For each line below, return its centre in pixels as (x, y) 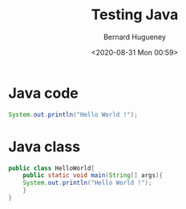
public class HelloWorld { (51, 168)
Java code (43, 93)
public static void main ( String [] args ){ (93, 175)
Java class (44, 147)
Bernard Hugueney (135, 37)
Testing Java (135, 15)
